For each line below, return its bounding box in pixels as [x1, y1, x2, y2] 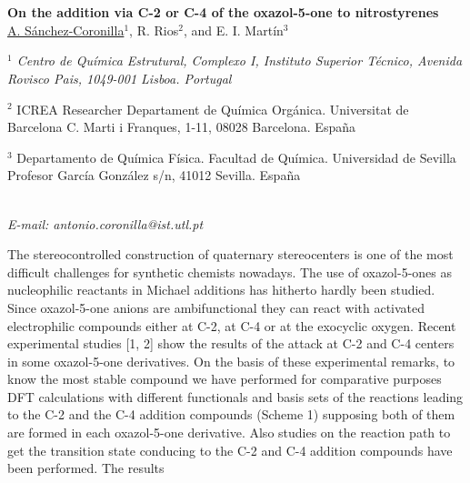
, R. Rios [129, 20, 179, 39]
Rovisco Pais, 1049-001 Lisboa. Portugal [7, 68, 232, 87]
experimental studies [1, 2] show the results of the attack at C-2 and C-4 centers [7, 334, 455, 353]
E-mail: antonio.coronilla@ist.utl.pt [7, 214, 204, 233]
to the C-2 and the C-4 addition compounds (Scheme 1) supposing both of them [7, 405, 455, 424]
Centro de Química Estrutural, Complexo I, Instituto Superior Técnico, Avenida [16, 51, 463, 70]
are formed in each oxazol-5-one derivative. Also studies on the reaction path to [7, 423, 451, 442]
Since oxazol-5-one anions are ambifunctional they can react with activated [7, 297, 425, 317]
